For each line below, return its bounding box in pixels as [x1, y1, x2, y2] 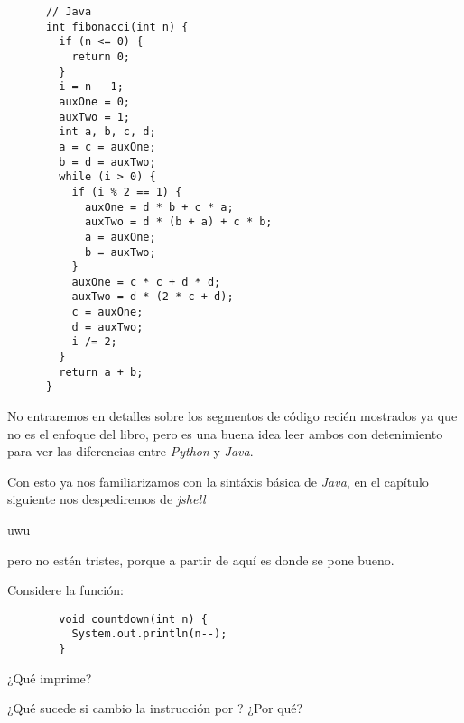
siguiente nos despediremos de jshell [7, 490, 206, 508]
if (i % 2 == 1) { [71, 185, 182, 198]
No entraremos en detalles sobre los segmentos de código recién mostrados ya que [7, 407, 458, 426]
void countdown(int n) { [59, 612, 208, 626]
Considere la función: [7, 581, 124, 599]
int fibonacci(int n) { [45, 20, 189, 33]
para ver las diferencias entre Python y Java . [7, 442, 254, 461]
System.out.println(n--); [71, 627, 227, 641]
